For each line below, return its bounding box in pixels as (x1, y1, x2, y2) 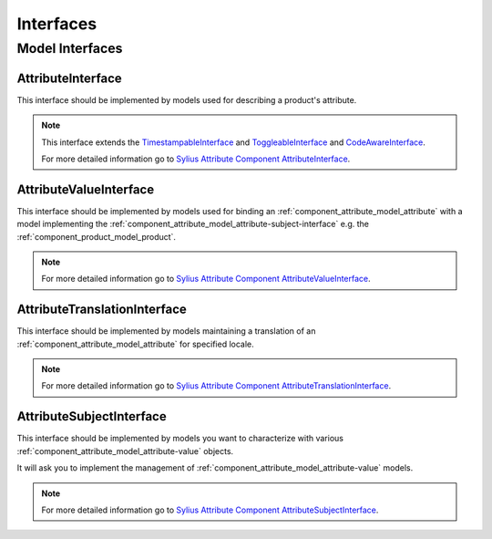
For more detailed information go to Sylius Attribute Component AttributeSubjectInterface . (41, 504, 379, 515)
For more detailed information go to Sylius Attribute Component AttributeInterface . (41, 153, 351, 164)
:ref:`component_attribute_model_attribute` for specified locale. (16, 338, 254, 349)
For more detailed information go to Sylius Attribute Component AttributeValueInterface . (41, 274, 371, 285)
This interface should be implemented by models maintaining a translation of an (16, 326, 316, 337)
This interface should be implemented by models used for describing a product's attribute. (16, 94, 357, 105)
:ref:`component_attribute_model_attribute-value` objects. (16, 445, 234, 456)
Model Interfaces (16, 40, 123, 57)
